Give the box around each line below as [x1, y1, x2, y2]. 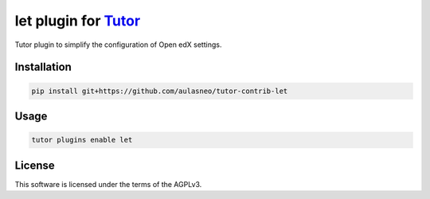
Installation [14, 60, 72, 74]
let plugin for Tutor [14, 12, 141, 29]
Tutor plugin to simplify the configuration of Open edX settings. [14, 40, 222, 49]
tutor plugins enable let [31, 135, 133, 145]
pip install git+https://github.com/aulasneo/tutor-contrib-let [31, 86, 288, 96]
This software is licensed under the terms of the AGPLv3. [14, 179, 202, 189]
